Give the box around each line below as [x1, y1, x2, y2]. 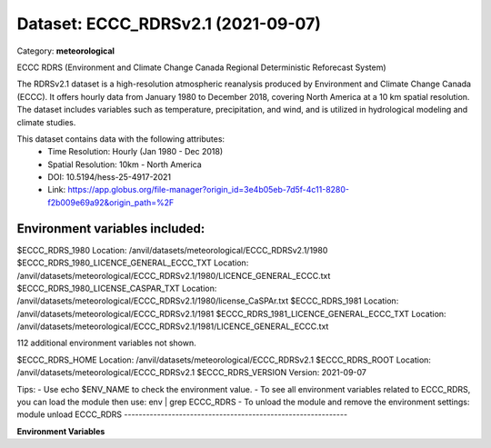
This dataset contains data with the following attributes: [16, 133, 225, 144]
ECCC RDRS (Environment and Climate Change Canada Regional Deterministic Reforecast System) [16, 62, 386, 73]
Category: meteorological [16, 45, 115, 56]
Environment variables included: [16, 221, 205, 236]
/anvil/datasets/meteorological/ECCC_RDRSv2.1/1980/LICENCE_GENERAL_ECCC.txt [16, 270, 331, 281]
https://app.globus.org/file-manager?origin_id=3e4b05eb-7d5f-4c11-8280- [67, 184, 350, 195]
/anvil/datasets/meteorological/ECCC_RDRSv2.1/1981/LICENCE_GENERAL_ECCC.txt [16, 321, 329, 332]
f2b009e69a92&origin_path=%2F [47, 196, 175, 208]
